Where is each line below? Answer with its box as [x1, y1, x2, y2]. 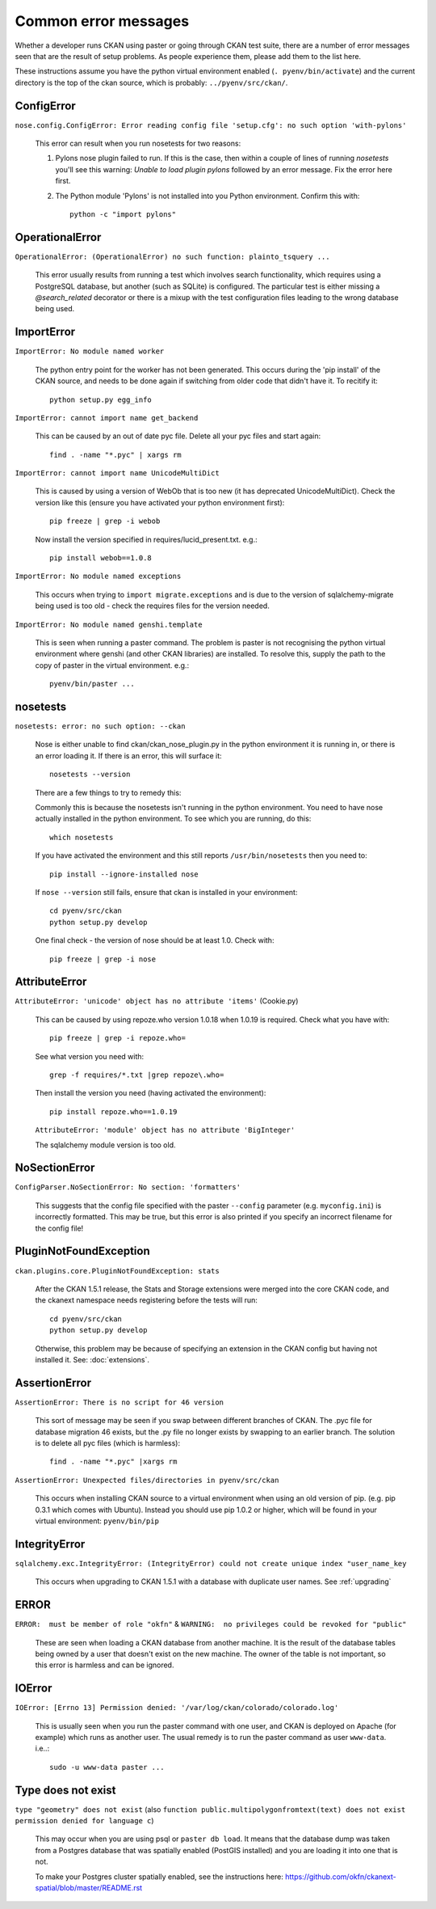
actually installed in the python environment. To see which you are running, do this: [35, 813, 312, 824]
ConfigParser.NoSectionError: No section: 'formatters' [15, 1183, 241, 1192]
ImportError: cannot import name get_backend [15, 413, 199, 422]
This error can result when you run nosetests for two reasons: [35, 138, 241, 149]
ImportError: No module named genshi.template [15, 619, 203, 629]
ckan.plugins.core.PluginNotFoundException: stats [15, 1266, 220, 1275]
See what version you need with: [35, 1051, 145, 1061]
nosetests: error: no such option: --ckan [15, 722, 186, 731]
